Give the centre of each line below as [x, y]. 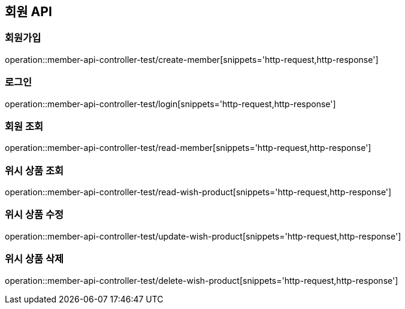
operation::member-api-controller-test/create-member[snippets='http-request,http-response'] [192, 59]
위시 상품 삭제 [34, 259]
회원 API [28, 12]
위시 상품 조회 [34, 170]
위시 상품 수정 [34, 215]
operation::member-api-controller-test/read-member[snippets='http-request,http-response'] [188, 148]
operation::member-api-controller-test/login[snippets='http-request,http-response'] [170, 104]
